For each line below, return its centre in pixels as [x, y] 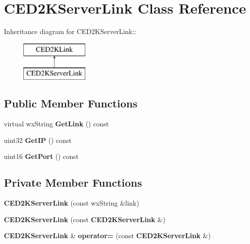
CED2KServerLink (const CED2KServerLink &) [85, 219]
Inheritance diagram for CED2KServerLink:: [70, 31]
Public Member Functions [71, 103]
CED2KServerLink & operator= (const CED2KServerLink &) [107, 235]
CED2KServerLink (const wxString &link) [72, 203]
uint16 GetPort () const [41, 156]
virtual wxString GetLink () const [57, 124]
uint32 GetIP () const [38, 140]
